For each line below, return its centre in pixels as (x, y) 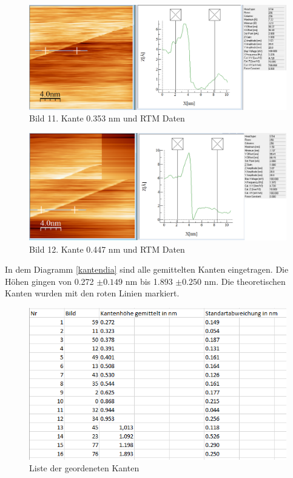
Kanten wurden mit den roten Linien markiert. (92, 293)
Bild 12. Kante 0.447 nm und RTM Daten (107, 249)
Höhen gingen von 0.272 (49, 281)
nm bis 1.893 (149, 281)
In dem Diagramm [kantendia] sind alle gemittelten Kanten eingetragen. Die (147, 269)
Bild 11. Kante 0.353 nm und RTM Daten (107, 118)
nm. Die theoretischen (245, 281)
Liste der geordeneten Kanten (84, 468)
